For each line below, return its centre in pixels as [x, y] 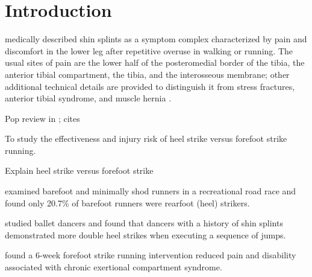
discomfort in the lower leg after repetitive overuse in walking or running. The [149, 50]
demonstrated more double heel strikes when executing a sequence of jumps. [145, 234]
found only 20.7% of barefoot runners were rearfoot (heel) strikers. [127, 202]
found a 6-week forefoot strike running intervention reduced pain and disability [151, 255]
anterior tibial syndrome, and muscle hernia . [88, 98]
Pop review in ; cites [42, 118]
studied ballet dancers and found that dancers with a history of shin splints [144, 223]
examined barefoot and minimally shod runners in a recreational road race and [151, 191]
